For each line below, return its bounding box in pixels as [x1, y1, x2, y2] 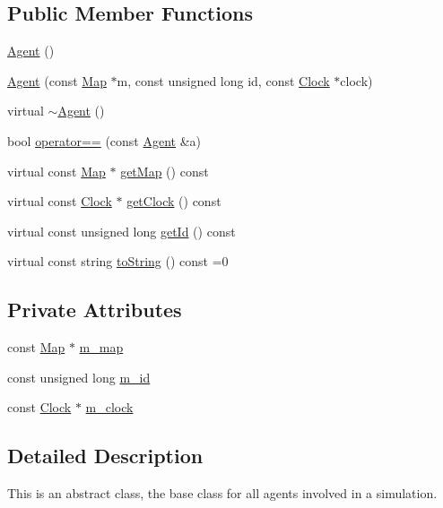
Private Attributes [7, 296, 182, 323]
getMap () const [120, 161, 209, 180]
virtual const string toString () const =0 [7, 252, 229, 271]
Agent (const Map [7, 71, 107, 90]
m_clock [85, 398, 134, 417]
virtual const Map [7, 161, 106, 180]
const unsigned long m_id [7, 367, 151, 386]
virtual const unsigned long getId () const [7, 221, 236, 240]
